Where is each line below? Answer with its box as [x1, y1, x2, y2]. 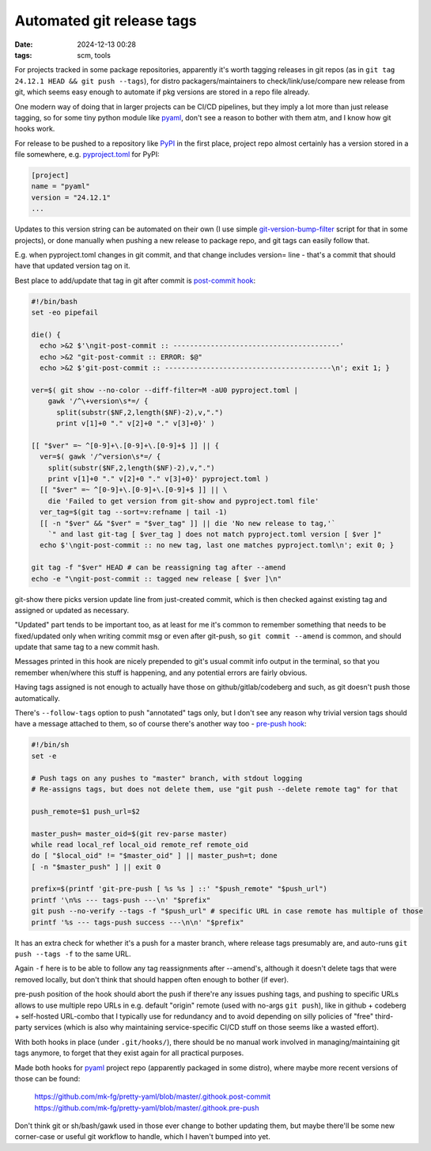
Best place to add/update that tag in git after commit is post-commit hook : [14, 276, 256, 285]
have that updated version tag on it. [14, 261, 130, 271]
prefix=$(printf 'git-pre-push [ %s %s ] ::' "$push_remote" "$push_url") [31, 884, 328, 894]
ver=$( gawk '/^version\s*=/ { [40, 452, 161, 461]
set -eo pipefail [31, 308, 99, 317]
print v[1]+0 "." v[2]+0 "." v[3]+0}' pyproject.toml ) [47, 475, 270, 483]
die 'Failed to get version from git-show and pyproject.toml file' [47, 496, 319, 505]
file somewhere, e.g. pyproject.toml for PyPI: [14, 150, 160, 159]
